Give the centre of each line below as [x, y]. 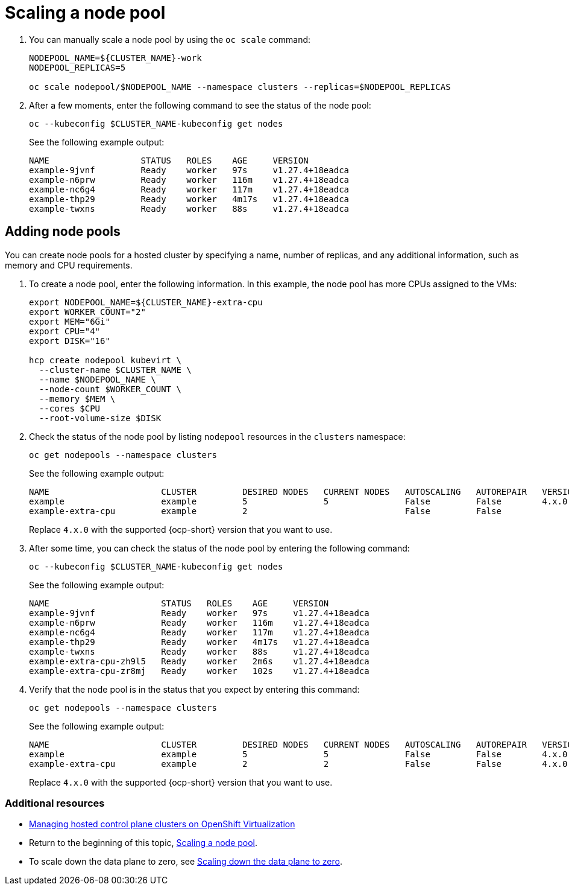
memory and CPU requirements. [69, 265]
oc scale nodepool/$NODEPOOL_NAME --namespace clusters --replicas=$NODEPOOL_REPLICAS [240, 87]
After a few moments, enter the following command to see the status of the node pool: [200, 105]
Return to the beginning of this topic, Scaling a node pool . [143, 843]
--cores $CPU [70, 408]
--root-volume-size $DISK [100, 418]
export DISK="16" [70, 341]
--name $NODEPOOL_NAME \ [97, 379]
